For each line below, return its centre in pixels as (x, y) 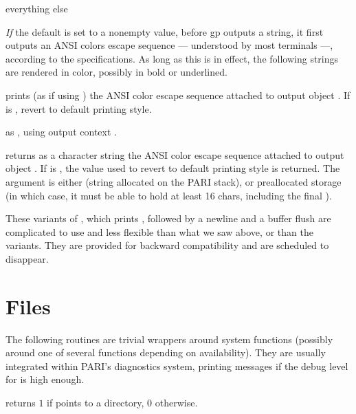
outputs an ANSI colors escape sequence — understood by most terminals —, (169, 45)
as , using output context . (61, 132)
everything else (37, 8)
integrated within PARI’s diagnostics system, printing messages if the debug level (177, 366)
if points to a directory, (96, 402)
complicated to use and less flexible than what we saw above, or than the (159, 231)
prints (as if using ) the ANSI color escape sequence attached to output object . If (178, 95)
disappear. (27, 258)
